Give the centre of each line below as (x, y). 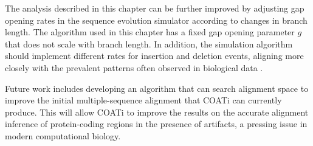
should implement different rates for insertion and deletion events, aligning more (154, 56)
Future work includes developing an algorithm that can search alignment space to (157, 88)
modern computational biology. (63, 135)
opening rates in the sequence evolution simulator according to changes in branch (156, 20)
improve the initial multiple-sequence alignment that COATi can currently (143, 100)
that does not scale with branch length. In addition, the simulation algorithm (149, 43)
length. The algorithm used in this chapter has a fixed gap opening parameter (150, 32)
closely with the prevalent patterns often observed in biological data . (134, 67)
